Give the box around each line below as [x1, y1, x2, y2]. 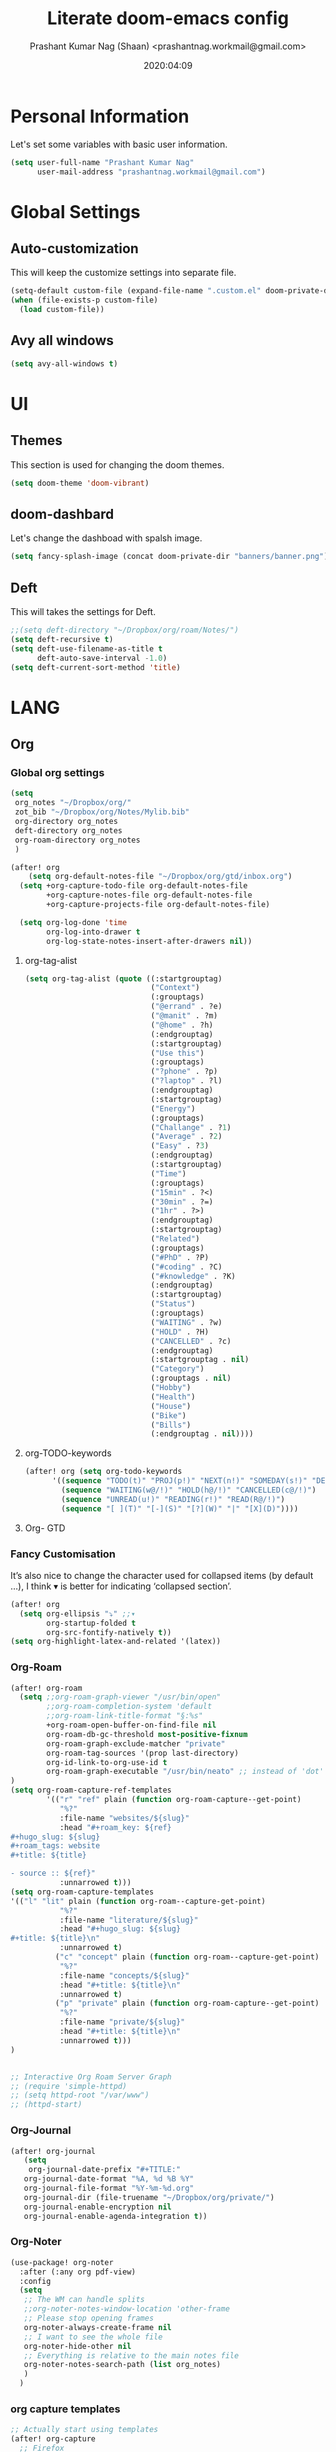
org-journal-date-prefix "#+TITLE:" [28, 2165, 182, 2175]
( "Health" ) [150, 1392, 196, 1402]
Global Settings [10, 200, 141, 223]
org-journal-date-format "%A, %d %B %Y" [23, 2174, 195, 2184]
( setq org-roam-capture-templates [10, 1887, 155, 1897]
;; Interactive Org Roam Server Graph [10, 2072, 172, 2082]
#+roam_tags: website [10, 1841, 101, 1851]
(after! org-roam [10, 1683, 83, 1693]
